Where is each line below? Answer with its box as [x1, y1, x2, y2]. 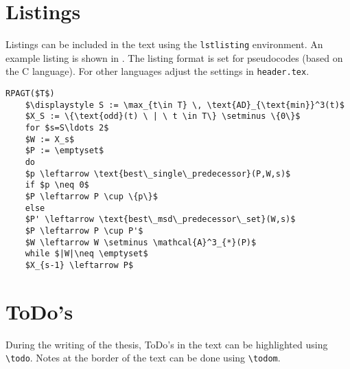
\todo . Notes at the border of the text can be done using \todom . [5, 350, 281, 365]
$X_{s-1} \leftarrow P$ [25, 260, 134, 270]
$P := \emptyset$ [25, 146, 104, 156]
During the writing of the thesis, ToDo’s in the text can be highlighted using [5, 337, 328, 351]
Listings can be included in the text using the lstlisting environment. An [5, 37, 323, 52]
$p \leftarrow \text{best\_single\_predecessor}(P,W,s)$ [25, 168, 291, 179]
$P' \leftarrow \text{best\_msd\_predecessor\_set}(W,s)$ [25, 214, 296, 225]
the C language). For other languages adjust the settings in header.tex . [5, 64, 310, 78]
